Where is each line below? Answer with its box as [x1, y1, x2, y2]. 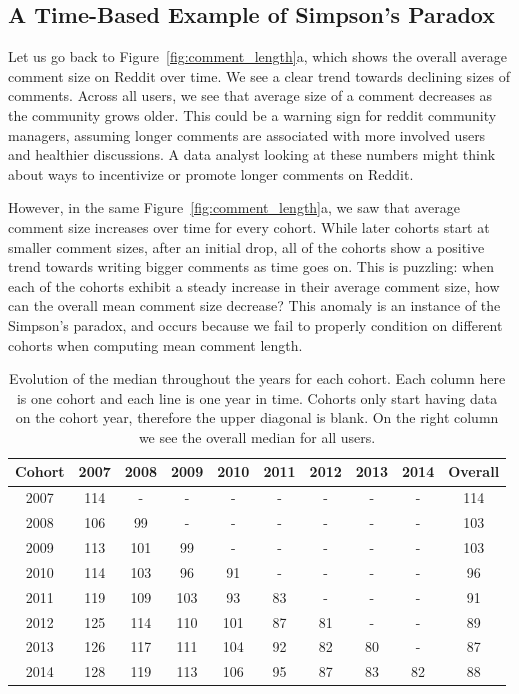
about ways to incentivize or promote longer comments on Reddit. [8, 163, 414, 184]
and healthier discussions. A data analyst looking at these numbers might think [8, 144, 496, 165]
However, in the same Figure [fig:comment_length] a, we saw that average [8, 197, 460, 218]
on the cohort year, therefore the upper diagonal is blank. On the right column [15, 407, 499, 428]
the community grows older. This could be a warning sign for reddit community [8, 104, 497, 125]
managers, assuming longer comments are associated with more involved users [8, 124, 486, 145]
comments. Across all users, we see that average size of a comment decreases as [8, 85, 493, 106]
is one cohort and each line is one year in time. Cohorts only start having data [16, 387, 498, 408]
